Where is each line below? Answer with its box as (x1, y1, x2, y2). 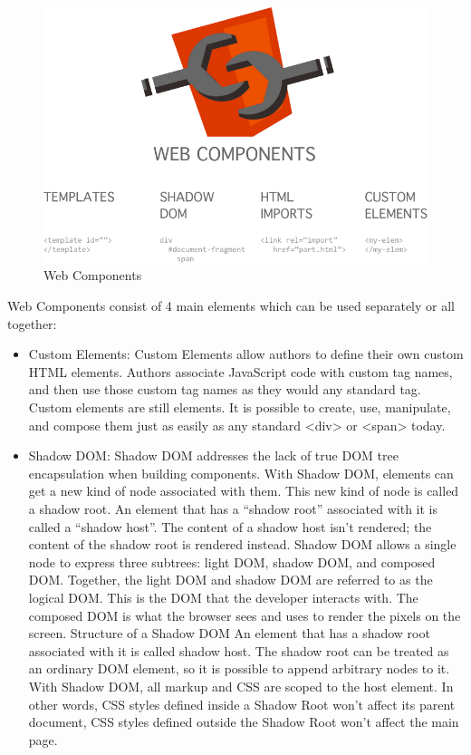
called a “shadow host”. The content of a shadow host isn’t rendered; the (28, 517, 432, 536)
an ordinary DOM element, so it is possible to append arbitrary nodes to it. (28, 659, 450, 678)
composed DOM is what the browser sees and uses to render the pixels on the (28, 605, 461, 624)
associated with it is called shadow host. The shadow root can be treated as (28, 641, 449, 660)
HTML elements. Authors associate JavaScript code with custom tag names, (28, 362, 453, 381)
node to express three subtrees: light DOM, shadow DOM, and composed (28, 552, 436, 571)
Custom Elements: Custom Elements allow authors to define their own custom (28, 344, 464, 363)
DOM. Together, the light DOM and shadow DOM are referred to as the (28, 570, 433, 589)
